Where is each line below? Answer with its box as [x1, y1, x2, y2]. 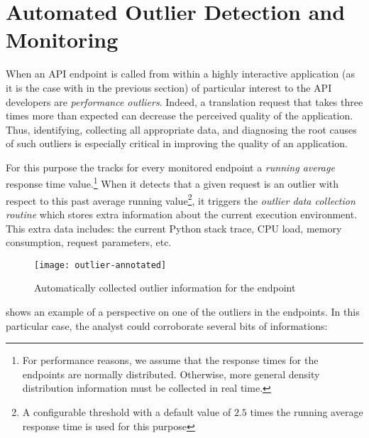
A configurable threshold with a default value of [22, 404, 231, 419]
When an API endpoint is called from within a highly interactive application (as [6, 66, 356, 81]
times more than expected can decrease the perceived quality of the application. [6, 108, 353, 123]
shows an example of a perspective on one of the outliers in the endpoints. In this [6, 304, 360, 319]
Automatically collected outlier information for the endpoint [34, 280, 296, 295]
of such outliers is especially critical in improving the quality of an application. [6, 136, 348, 151]
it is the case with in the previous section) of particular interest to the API [6, 80, 332, 95]
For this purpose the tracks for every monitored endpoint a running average [6, 159, 335, 174]
